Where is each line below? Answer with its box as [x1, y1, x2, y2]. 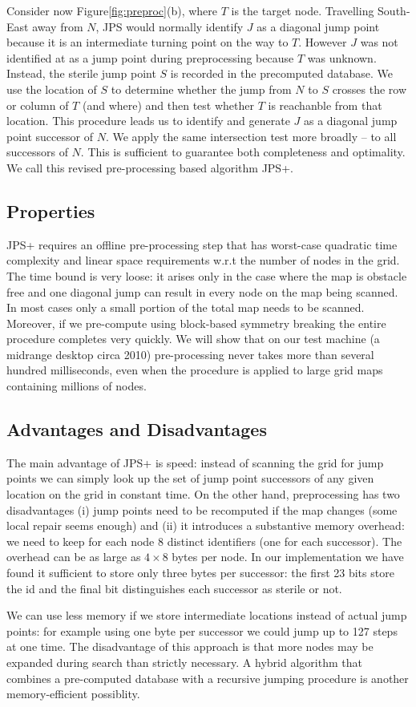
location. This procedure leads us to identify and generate [6, 112, 290, 129]
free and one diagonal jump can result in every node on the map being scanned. [6, 283, 398, 300]
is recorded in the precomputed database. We [170, 65, 393, 82]
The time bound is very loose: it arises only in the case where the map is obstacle [6, 267, 407, 284]
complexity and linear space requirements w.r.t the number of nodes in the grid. [6, 252, 400, 269]
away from [32, 18, 83, 34]
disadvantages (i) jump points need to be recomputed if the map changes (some [6, 501, 398, 518]
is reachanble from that [268, 96, 382, 113]
